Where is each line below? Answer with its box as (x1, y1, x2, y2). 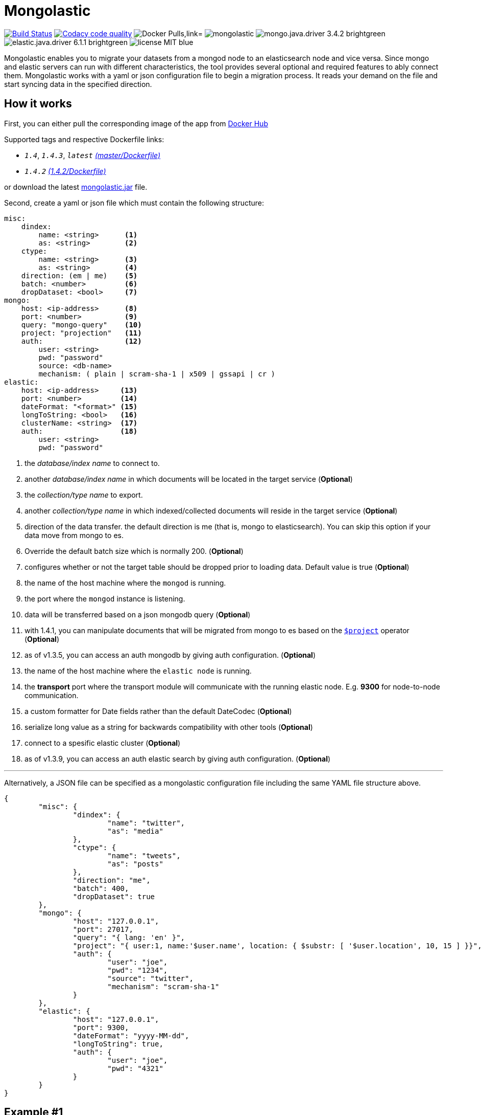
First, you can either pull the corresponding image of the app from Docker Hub (4, 119, 268, 128)
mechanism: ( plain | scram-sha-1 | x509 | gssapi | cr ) (38, 369, 276, 378)
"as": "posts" (107, 859, 163, 868)
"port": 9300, (73, 1023, 129, 1032)
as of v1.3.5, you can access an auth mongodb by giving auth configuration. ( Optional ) (25, 650, 316, 659)
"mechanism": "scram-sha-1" (107, 982, 220, 991)
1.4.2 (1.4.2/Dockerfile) (25, 166, 106, 175)
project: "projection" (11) (21, 328, 142, 337)
